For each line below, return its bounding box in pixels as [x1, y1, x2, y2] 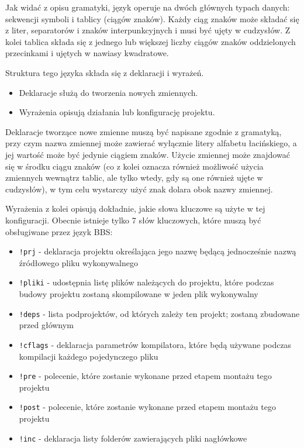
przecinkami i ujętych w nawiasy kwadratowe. [5, 47, 169, 59]
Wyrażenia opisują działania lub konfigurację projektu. [19, 106, 215, 118]
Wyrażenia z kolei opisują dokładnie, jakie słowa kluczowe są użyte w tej [5, 202, 265, 215]
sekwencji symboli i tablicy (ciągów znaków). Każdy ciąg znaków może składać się [5, 12, 299, 25]
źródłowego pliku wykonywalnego [19, 256, 138, 268]
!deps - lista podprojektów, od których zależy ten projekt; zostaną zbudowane [19, 307, 300, 319]
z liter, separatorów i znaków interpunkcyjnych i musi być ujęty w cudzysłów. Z [5, 24, 291, 36]
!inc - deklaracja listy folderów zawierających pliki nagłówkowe [19, 432, 247, 444]
